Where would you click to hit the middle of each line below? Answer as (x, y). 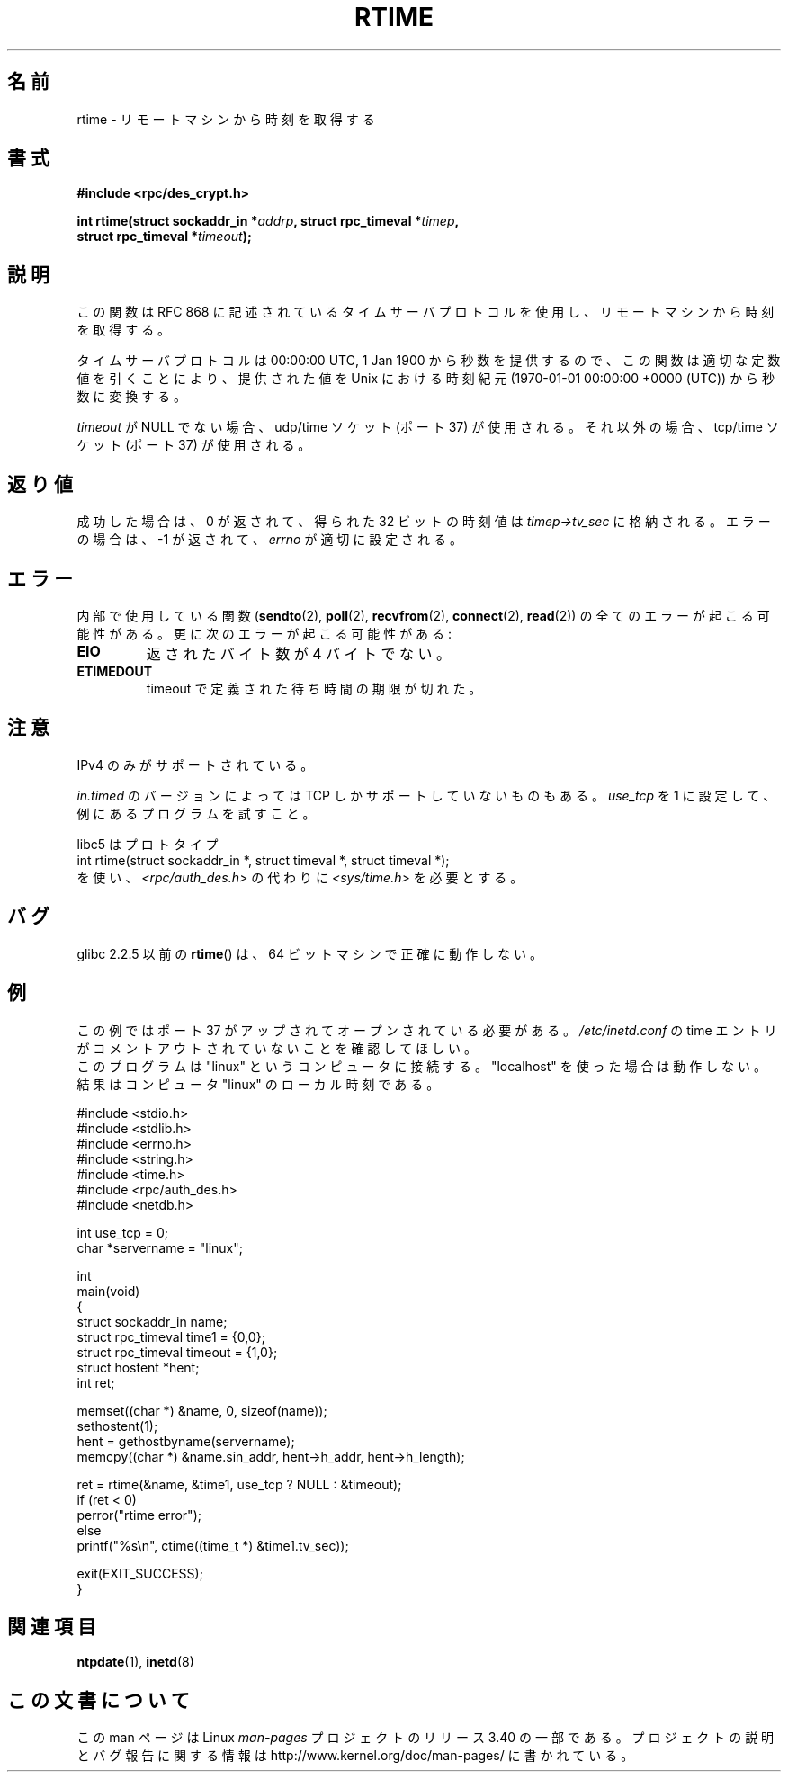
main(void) (108, 1291)
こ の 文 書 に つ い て (98, 1700)
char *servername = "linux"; (160, 1247)
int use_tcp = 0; (122, 1232)
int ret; (96, 1382)
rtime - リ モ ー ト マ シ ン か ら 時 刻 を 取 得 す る (226, 119)
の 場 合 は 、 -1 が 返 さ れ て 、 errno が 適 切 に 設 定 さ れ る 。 (269, 540)
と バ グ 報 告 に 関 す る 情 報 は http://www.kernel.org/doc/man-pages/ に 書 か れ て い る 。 (355, 1756)
